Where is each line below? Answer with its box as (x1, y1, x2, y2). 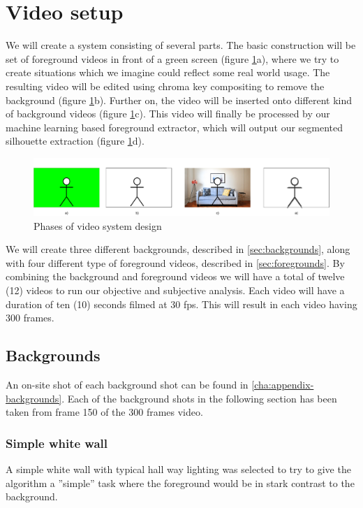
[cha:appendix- (251, 377, 314, 392)
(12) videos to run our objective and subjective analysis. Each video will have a (6, 283, 345, 298)
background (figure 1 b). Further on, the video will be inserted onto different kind (6, 92, 353, 107)
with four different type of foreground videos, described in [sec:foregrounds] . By (6, 255, 345, 270)
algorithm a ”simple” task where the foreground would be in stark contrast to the (6, 475, 355, 490)
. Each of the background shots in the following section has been (61, 391, 337, 405)
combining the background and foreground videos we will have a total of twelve (6, 269, 345, 284)
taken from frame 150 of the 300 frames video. (6, 405, 203, 419)
